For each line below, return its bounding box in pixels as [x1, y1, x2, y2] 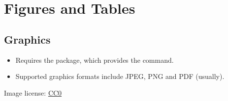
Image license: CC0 [4, 87, 62, 98]
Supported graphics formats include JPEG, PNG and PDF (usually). [15, 71, 225, 81]
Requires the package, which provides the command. [15, 54, 174, 65]
